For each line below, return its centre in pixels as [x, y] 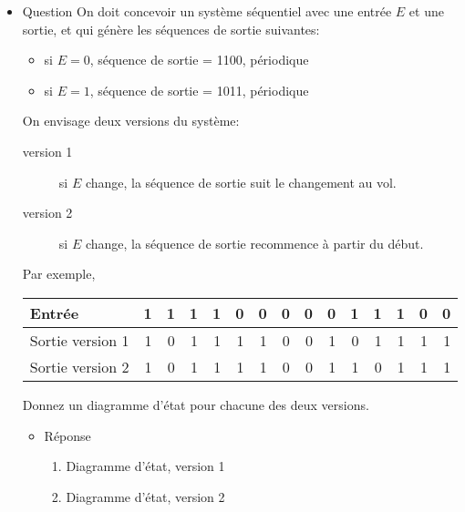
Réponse [67, 435]
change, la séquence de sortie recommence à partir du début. [254, 243]
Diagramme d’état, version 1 [145, 466]
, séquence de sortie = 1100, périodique [199, 60]
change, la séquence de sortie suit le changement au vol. [241, 182]
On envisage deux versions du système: [131, 121]
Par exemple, [59, 274]
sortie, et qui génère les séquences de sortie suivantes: [171, 29]
